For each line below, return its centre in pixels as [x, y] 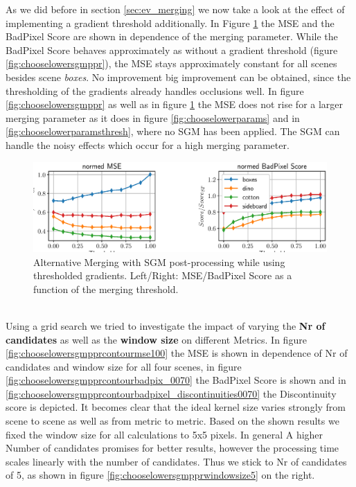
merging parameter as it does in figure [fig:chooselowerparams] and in [153, 117]
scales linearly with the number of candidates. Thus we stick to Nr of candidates [176, 461]
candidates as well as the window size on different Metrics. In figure [156, 339]
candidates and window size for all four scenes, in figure [124, 366]
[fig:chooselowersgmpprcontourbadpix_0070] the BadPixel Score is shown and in [176, 380]
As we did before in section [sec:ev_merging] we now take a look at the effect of [175, 9]
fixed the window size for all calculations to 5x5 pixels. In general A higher [164, 434]
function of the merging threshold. [106, 289]
